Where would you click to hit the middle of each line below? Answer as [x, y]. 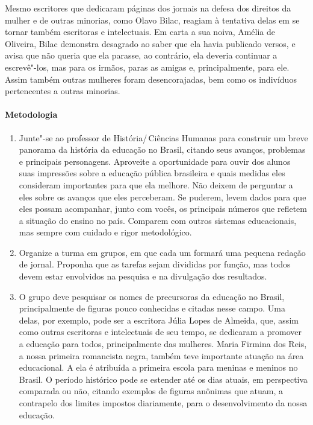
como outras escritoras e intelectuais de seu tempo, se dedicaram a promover [160, 332]
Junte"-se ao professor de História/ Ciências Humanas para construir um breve [163, 137]
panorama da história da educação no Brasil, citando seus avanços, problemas [162, 149]
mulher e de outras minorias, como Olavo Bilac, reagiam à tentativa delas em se [152, 20]
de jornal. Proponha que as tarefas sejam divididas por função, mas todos [155, 264]
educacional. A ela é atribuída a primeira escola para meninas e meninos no [158, 367]
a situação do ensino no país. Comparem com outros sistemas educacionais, [158, 220]
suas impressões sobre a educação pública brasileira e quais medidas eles [152, 173]
